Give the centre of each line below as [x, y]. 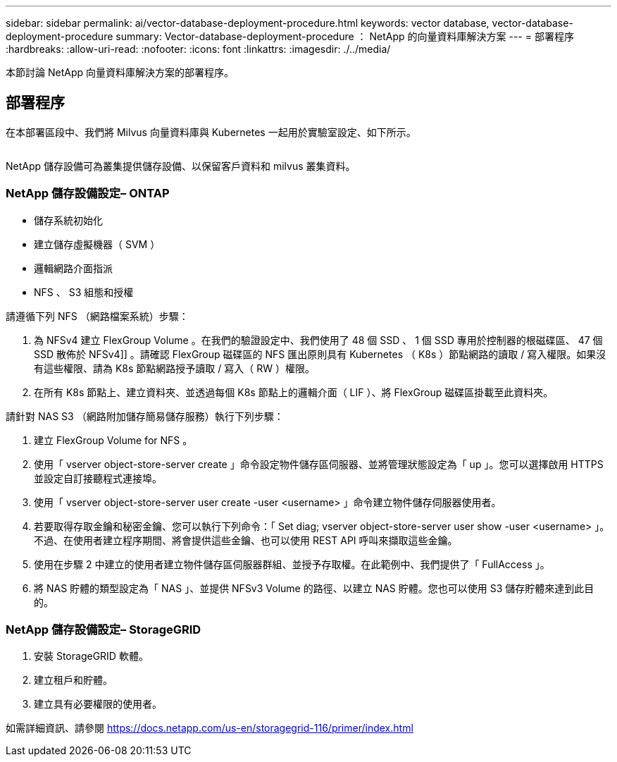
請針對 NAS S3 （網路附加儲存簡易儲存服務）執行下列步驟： [145, 416]
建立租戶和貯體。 [73, 680]
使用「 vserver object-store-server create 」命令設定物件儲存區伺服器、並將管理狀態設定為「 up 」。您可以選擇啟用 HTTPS [319, 464]
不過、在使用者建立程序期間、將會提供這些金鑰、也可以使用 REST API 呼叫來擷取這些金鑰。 [246, 540]
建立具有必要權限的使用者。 [98, 704]
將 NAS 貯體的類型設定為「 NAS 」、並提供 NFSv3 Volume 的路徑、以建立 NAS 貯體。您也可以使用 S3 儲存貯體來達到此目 [314, 588]
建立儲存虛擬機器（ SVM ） [97, 244]
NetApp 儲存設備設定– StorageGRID [104, 629]
